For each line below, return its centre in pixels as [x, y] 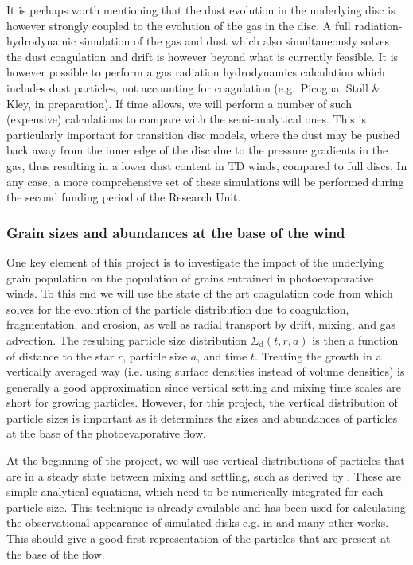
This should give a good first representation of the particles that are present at [199, 538]
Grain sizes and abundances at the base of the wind [176, 232]
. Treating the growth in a [318, 355]
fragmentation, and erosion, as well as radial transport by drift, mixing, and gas [201, 324]
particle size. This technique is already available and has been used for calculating [206, 507]
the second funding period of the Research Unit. [124, 197]
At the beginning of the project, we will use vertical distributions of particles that [206, 460]
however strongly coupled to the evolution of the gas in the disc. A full [179, 25]
